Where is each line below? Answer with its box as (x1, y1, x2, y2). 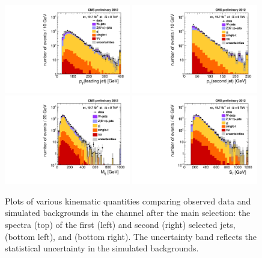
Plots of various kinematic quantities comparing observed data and (5, 194, 251, 207)
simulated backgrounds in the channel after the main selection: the (5, 206, 251, 219)
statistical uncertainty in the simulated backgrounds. (5, 242, 199, 254)
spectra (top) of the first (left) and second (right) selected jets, (5, 218, 236, 230)
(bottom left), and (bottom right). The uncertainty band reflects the (5, 230, 257, 242)
